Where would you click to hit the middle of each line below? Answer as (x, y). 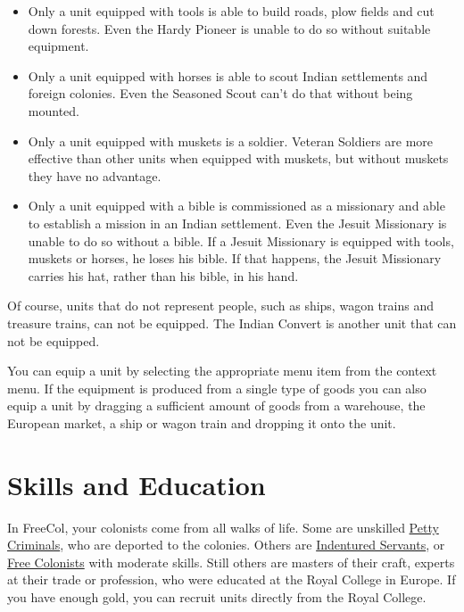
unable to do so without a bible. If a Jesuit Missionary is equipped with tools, (241, 240)
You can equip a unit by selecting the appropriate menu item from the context (222, 371)
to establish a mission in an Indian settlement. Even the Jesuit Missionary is (237, 223)
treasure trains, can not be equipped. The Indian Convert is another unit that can (232, 323)
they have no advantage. (95, 175)
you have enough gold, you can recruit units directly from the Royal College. (217, 596)
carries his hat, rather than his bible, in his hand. (163, 275)
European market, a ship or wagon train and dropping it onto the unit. (202, 422)
